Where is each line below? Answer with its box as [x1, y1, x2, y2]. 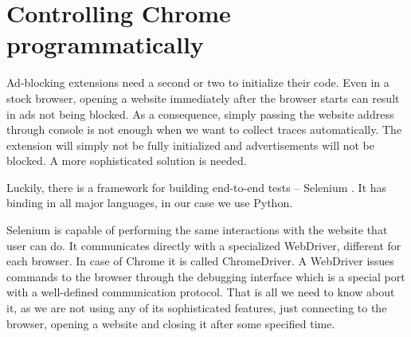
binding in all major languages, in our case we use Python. [6, 194, 293, 211]
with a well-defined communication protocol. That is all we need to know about [6, 284, 395, 300]
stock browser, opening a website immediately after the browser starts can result [6, 89, 400, 106]
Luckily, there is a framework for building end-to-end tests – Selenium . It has [6, 178, 387, 195]
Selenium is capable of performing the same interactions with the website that [6, 221, 388, 238]
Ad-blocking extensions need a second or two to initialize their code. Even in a [6, 74, 389, 91]
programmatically [6, 28, 204, 61]
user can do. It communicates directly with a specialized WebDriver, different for [6, 237, 401, 253]
